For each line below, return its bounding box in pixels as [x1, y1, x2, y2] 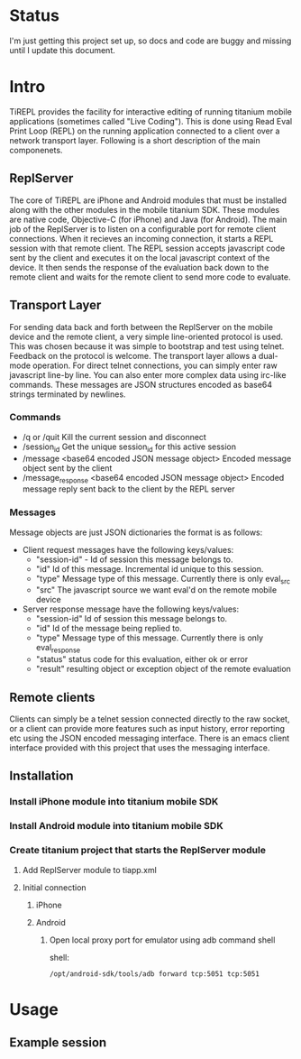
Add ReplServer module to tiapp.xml [22, 864, 158, 875]
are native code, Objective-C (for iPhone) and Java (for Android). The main [9, 214, 287, 225]
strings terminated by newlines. [9, 389, 126, 400]
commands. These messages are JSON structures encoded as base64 [9, 379, 273, 390]
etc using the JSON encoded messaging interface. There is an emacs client [9, 732, 290, 744]
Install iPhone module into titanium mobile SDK [9, 796, 219, 808]
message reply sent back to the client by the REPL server [22, 483, 235, 494]
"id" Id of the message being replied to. [35, 623, 183, 634]
